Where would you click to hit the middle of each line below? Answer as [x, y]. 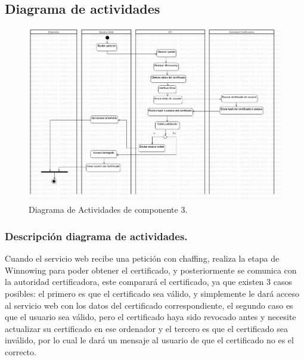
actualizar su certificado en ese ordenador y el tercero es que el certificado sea [146, 328]
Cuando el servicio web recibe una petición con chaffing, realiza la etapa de [142, 258]
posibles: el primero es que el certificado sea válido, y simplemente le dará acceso [152, 293]
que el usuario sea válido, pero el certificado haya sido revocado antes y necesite [151, 317]
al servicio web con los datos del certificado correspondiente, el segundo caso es [149, 305]
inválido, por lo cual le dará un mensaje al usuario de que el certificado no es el [149, 340]
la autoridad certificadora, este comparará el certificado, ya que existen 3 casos [148, 282]
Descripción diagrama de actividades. [96, 236]
